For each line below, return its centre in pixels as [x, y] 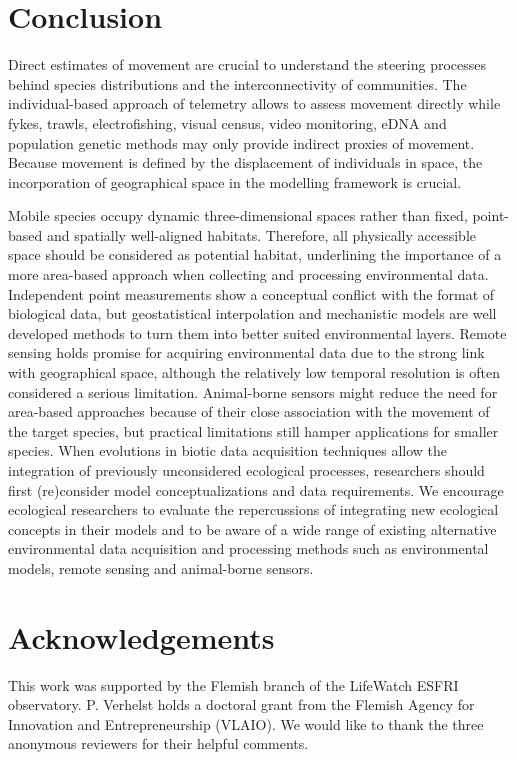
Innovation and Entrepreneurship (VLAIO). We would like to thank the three [246, 723]
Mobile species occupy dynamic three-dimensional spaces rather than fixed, [238, 215]
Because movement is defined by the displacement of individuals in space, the [245, 162]
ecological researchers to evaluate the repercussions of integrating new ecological [253, 509]
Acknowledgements [141, 636]
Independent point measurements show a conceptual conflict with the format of [251, 293]
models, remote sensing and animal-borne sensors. [161, 567]
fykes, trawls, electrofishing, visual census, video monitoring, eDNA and [227, 122]
